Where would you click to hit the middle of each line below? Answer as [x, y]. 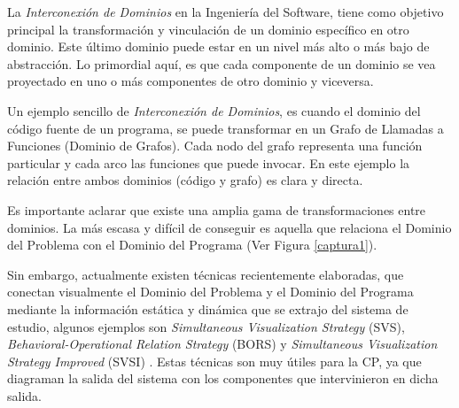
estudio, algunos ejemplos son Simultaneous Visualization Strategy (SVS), [206, 326]
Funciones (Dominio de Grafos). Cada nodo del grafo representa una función [215, 146]
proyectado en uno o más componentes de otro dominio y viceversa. [191, 81]
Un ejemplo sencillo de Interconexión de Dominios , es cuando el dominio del [214, 110]
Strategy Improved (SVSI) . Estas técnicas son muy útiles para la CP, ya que [214, 361]
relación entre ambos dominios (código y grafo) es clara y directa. [185, 180]
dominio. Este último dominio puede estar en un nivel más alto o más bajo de [218, 46]
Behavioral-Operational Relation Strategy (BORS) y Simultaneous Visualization [222, 344]
